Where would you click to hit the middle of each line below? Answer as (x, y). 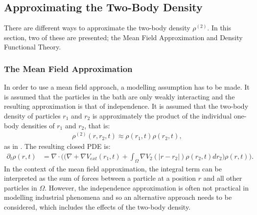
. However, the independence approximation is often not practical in (147, 187)
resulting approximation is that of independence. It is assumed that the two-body (126, 106)
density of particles (32, 115)
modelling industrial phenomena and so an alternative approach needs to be (118, 197)
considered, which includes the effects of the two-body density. (97, 207)
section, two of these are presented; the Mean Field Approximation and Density (123, 37)
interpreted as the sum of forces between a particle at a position (100, 178)
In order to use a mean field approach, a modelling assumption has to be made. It (127, 87)
